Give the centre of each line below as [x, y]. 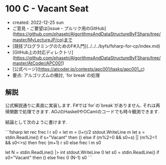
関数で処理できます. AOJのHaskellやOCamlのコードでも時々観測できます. [84, 111]
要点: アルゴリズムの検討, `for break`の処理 [56, 75]
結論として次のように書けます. [36, 122]
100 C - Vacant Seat [47, 9]
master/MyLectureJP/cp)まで [42, 40]
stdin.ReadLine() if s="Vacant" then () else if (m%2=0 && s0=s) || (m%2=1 [81, 137]
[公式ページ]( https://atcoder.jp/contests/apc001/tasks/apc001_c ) [79, 69]
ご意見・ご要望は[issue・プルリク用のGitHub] [59, 28]
